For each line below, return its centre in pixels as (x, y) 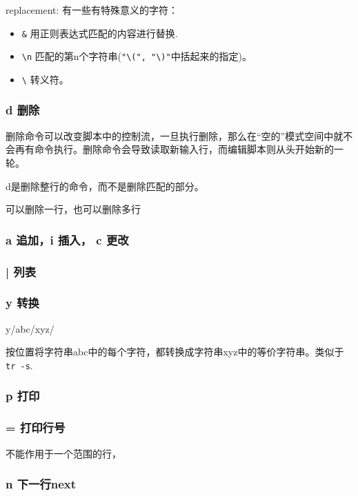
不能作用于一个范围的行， (63, 453)
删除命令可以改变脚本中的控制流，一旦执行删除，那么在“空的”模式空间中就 (175, 135)
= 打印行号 (36, 427)
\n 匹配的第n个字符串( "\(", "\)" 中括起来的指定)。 (137, 56)
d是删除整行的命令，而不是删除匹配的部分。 (105, 186)
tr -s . (19, 365)
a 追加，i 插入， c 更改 (67, 239)
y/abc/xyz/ (30, 328)
